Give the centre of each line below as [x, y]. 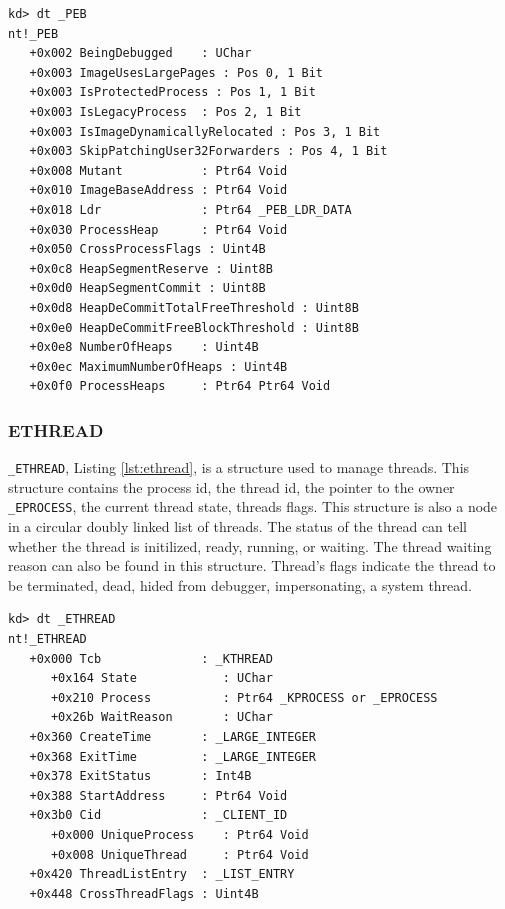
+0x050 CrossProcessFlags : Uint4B [147, 249]
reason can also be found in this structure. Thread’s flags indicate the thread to [252, 565]
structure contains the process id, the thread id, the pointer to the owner [231, 486]
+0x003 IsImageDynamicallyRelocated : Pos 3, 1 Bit [205, 131]
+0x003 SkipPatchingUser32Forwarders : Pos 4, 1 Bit [208, 151]
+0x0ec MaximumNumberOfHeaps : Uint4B [158, 366]
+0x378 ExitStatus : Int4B [140, 776]
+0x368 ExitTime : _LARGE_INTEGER [172, 756]
